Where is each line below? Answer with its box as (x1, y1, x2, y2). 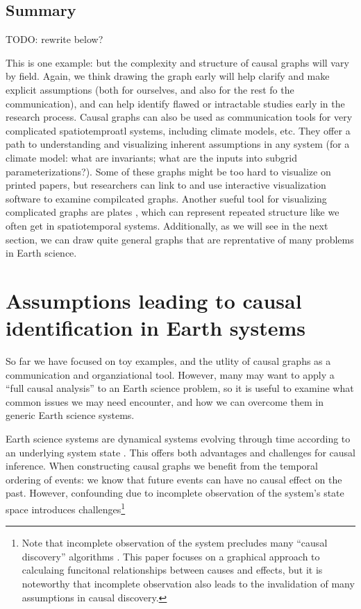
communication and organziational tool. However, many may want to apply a (6, 367, 335, 381)
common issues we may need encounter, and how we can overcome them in (6, 394, 324, 409)
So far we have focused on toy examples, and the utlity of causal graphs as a (6, 354, 331, 368)
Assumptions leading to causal (6, 286, 302, 314)
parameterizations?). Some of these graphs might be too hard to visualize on (6, 164, 331, 178)
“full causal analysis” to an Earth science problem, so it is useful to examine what (6, 381, 354, 395)
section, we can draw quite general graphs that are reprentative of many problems (6, 232, 354, 246)
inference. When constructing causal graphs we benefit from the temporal (6, 458, 318, 473)
